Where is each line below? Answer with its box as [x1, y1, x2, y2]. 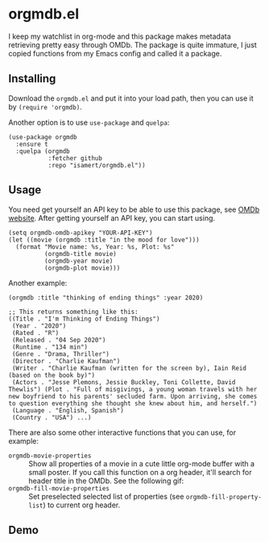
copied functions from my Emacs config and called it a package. [8, 48, 222, 58]
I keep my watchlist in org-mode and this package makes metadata [8, 31, 231, 41]
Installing [8, 72, 56, 85]
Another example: [8, 278, 68, 288]
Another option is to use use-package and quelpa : [8, 118, 170, 127]
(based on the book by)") [8, 371, 95, 379]
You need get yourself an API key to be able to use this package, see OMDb [8, 205, 260, 214]
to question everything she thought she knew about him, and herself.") [8, 399, 258, 408]
